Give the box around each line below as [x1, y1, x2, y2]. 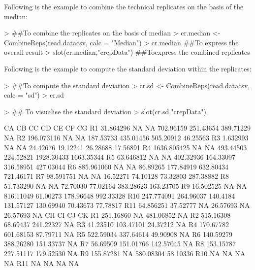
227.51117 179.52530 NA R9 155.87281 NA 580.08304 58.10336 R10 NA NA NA [4, 248, 246, 259]
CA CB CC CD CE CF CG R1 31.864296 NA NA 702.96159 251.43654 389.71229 [4, 123, 251, 133]
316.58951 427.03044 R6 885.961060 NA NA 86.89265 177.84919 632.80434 [4, 161, 228, 171]
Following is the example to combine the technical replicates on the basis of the [4, 1, 244, 11]
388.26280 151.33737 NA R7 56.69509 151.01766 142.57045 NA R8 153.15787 [4, 238, 236, 249]
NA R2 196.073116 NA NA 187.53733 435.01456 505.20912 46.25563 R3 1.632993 [4, 132, 249, 142]
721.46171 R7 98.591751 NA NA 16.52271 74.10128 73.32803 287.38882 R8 [4, 171, 229, 181]
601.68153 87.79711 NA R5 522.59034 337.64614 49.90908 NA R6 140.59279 [4, 229, 232, 239]
